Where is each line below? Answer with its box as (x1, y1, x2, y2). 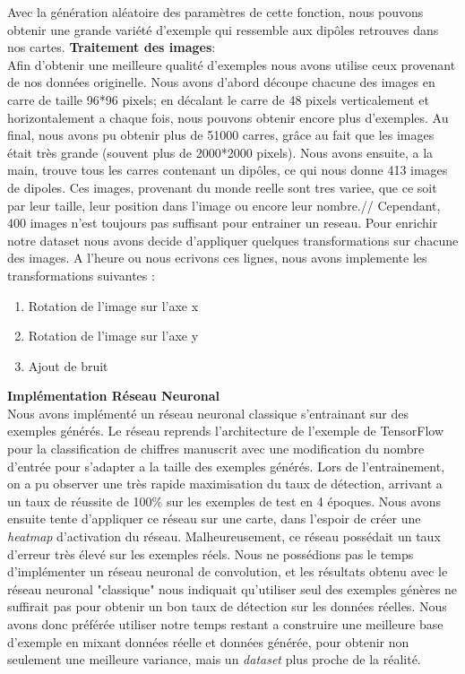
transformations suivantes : (7, 265, 155, 284)
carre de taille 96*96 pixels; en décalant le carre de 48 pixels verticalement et (7, 90, 429, 108)
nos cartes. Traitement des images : (7, 38, 216, 56)
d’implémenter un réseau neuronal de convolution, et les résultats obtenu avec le (7, 562, 448, 581)
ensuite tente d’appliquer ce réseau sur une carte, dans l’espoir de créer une (7, 509, 421, 528)
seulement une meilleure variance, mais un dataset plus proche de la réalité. (7, 650, 421, 669)
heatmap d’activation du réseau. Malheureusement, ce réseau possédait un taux (7, 527, 441, 546)
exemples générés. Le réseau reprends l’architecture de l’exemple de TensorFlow (7, 421, 444, 440)
